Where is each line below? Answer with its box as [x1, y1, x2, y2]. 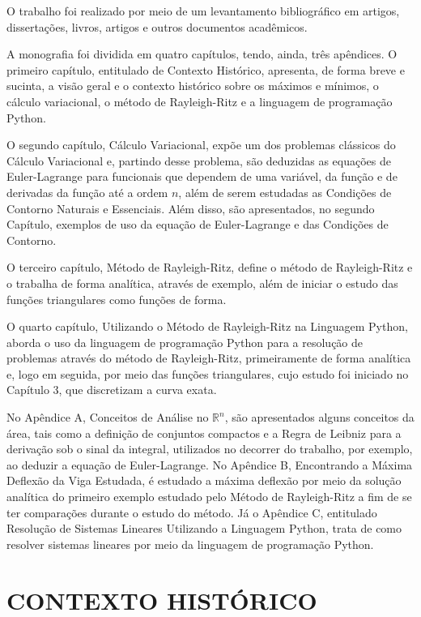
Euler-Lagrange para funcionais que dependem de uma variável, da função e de [6, 168, 398, 185]
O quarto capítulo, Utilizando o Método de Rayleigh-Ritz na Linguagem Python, [6, 318, 408, 335]
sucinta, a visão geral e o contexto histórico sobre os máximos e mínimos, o [6, 77, 379, 94]
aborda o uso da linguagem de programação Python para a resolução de [6, 333, 364, 350]
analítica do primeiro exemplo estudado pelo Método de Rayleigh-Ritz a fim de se [6, 488, 412, 505]
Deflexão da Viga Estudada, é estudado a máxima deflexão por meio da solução [6, 472, 402, 489]
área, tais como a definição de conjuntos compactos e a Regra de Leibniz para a [6, 424, 402, 441]
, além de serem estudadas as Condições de [178, 183, 392, 200]
